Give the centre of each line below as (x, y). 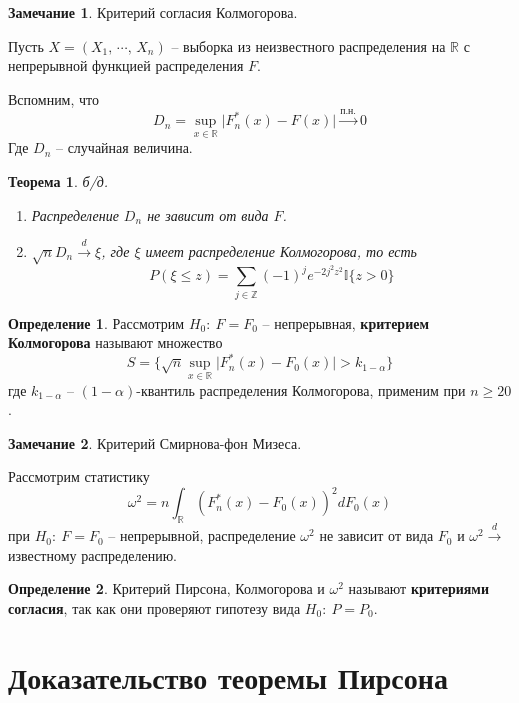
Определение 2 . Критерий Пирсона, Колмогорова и (166, 588)
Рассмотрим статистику (79, 476)
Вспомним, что (54, 98)
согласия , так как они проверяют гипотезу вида (154, 607)
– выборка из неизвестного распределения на (308, 45)
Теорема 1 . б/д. (58, 180)
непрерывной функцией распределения (126, 65)
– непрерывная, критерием (345, 322)
